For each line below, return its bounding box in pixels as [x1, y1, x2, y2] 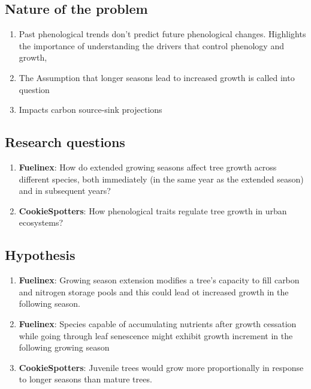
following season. [19, 297, 80, 310]
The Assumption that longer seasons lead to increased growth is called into [19, 71, 295, 83]
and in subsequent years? [19, 184, 111, 197]
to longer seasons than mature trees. [19, 373, 152, 385]
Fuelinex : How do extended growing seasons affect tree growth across [19, 160, 277, 173]
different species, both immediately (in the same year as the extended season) [19, 172, 304, 185]
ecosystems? [19, 216, 64, 229]
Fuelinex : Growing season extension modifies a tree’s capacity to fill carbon [19, 274, 300, 286]
